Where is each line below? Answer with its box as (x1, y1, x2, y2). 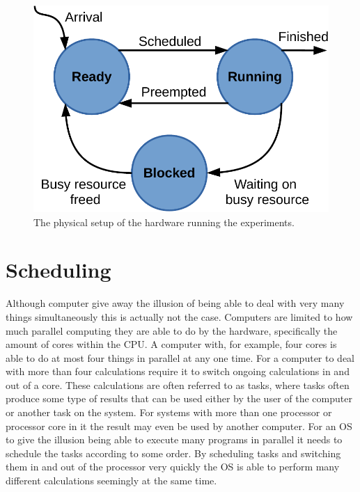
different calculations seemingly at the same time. (6, 473, 217, 488)
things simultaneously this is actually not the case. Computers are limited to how (6, 309, 353, 324)
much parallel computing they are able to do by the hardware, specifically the (6, 323, 338, 338)
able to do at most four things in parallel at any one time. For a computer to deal (6, 350, 355, 365)
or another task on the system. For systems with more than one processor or (6, 405, 332, 420)
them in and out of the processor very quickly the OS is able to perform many (6, 459, 340, 474)
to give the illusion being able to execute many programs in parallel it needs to (6, 432, 343, 447)
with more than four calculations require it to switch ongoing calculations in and (6, 364, 350, 379)
